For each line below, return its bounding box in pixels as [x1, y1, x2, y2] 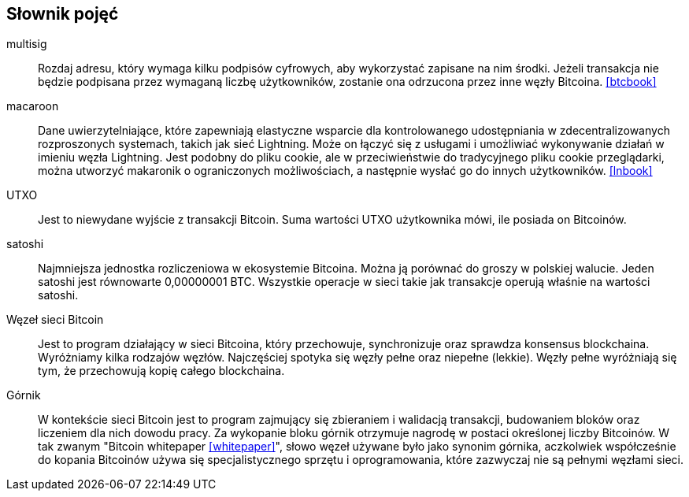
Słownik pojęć [6, 4, 119, 24]
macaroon [6, 99, 59, 113]
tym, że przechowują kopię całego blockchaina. [38, 364, 285, 378]
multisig [6, 37, 47, 51]
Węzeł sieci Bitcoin [6, 313, 104, 327]
